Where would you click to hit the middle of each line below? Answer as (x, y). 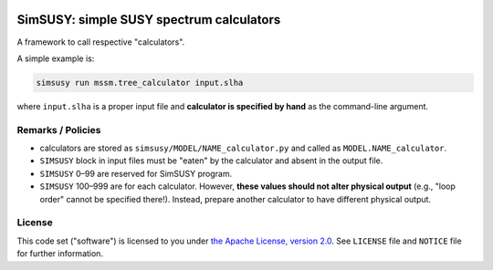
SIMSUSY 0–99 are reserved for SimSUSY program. (136, 173)
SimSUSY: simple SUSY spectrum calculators (149, 20)
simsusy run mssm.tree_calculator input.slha (140, 83)
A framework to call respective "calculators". (101, 42)
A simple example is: (56, 58)
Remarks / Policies (59, 130)
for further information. (60, 254)
